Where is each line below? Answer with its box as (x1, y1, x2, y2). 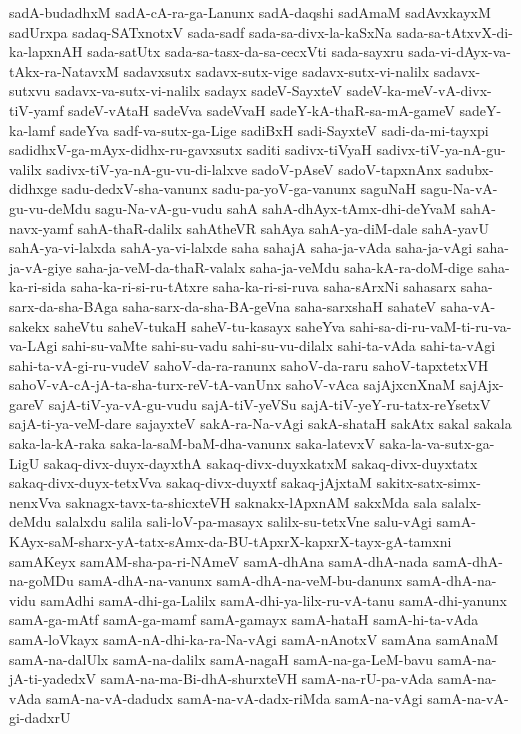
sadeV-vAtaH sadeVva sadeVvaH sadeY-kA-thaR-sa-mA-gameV (68, 99, 455, 120)
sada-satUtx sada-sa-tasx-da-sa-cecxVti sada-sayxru (87, 41, 404, 62)
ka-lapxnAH (9, 41, 83, 62)
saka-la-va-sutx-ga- (379, 433, 495, 454)
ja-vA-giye (9, 256, 72, 277)
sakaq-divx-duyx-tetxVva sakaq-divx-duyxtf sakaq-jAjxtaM (9, 472, 372, 493)
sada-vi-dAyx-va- (408, 41, 511, 62)
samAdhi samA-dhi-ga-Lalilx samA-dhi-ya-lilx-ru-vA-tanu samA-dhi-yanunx (40, 589, 507, 610)
